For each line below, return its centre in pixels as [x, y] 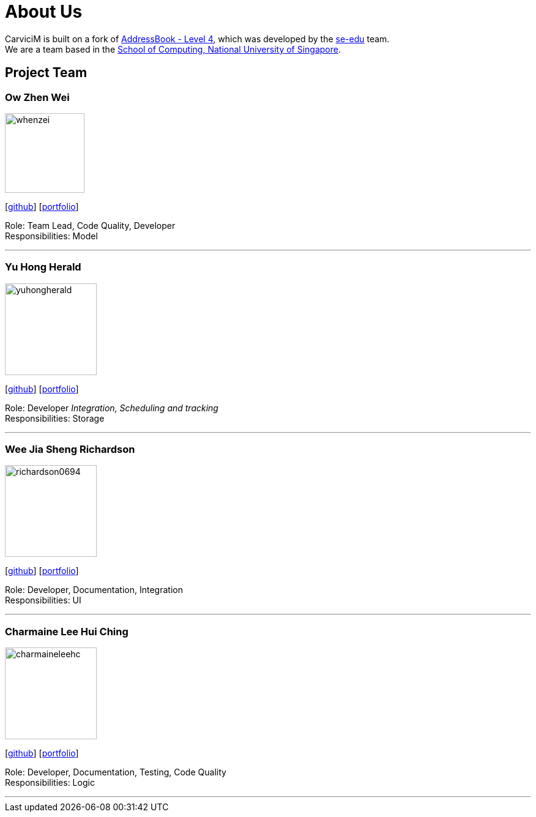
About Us [44, 12]
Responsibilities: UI [43, 600]
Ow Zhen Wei [37, 97]
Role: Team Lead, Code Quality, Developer [90, 225]
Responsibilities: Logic [50, 783]
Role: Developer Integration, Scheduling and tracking [112, 408]
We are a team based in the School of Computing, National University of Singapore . [173, 49]
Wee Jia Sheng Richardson [70, 450]
